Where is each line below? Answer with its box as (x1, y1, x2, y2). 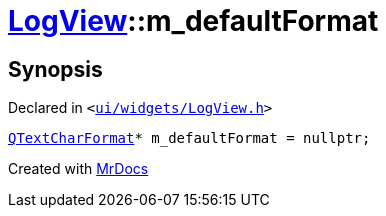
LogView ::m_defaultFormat (8, 4, 379, 38)
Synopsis (8, 56, 103, 82)
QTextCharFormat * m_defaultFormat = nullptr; (8, 130, 371, 147)
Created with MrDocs (8, 160, 149, 178)
